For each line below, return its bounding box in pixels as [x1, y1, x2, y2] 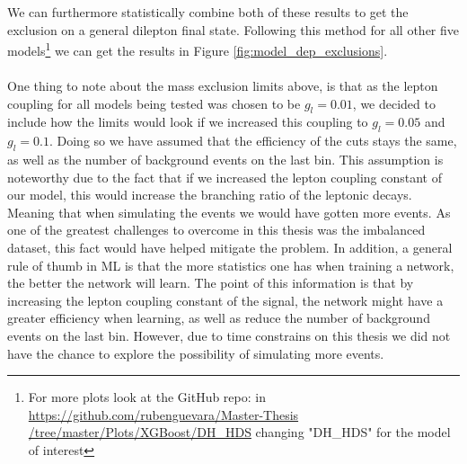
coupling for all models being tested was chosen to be [7, 94, 301, 112]
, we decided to [352, 94, 436, 112]
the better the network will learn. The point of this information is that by [7, 273, 414, 292]
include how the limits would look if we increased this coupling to [7, 112, 368, 131]
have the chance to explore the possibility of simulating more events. [7, 344, 384, 362]
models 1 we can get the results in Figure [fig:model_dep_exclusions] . [7, 39, 388, 59]
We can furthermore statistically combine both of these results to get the [7, 3, 409, 21]
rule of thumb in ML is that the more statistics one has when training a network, [7, 255, 454, 274]
